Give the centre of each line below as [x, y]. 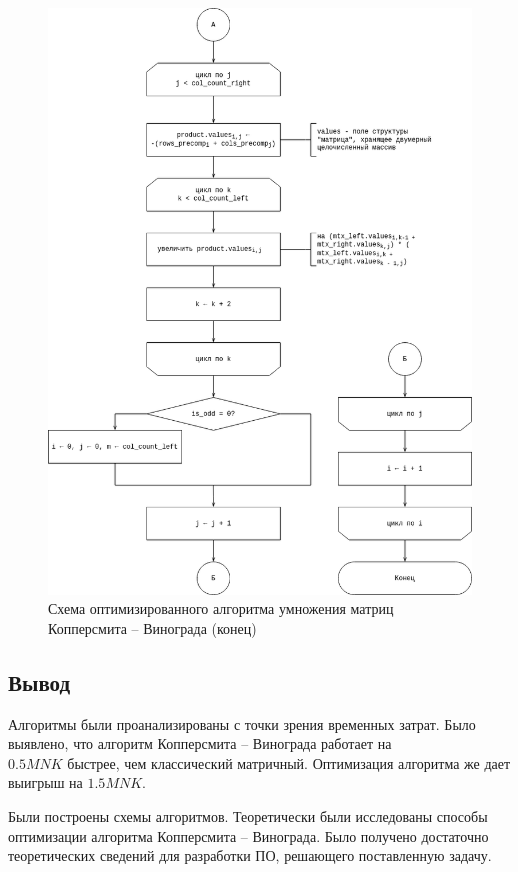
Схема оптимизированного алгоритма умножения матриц [221, 608]
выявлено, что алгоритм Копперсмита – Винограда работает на [200, 743]
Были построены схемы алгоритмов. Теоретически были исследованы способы [248, 816]
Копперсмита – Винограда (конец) [152, 627]
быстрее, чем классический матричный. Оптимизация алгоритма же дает [289, 762]
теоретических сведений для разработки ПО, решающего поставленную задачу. [250, 855]
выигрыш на [45, 782]
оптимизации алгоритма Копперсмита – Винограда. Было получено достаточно [248, 835]
